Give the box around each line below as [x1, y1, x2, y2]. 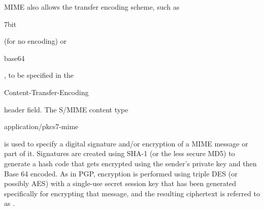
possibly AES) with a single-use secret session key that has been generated [4, 178, 237, 189]
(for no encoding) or [4, 36, 67, 46]
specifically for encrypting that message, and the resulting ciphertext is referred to [4, 188, 260, 198]
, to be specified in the [4, 70, 74, 80]
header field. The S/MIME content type [4, 104, 128, 114]
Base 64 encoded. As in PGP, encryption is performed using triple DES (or [4, 168, 238, 178]
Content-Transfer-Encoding [4, 86, 89, 97]
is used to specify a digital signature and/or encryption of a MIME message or [4, 138, 248, 148]
